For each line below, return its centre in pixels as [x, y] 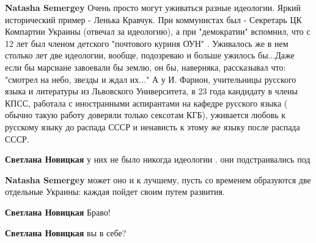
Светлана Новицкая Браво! [58, 212]
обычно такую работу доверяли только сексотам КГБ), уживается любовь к [145, 115]
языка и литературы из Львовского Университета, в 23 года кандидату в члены [151, 91]
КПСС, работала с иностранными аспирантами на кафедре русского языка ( [146, 103]
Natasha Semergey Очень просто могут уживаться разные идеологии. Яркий [153, 7]
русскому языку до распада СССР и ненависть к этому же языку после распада [152, 126]
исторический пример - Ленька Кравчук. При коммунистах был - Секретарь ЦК [153, 19]
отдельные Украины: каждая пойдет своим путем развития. [115, 192]
